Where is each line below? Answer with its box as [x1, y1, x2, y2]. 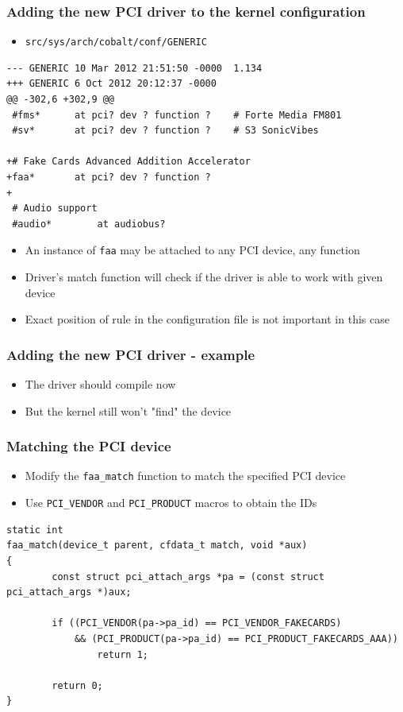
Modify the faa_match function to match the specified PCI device [25, 467, 346, 484]
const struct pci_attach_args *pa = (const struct [52, 571, 324, 582]
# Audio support [12, 203, 98, 215]
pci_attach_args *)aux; [6, 586, 132, 598]
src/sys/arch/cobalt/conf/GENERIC [25, 37, 207, 48]
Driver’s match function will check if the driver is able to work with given [25, 269, 383, 285]
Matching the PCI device [6, 436, 171, 456]
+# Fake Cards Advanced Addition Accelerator [6, 156, 251, 168]
